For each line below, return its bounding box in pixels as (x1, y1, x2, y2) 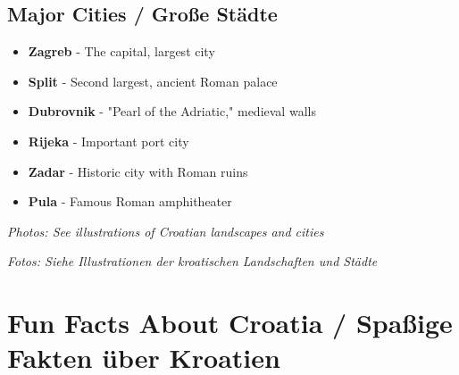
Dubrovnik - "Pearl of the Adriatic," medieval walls (28, 102, 316, 121)
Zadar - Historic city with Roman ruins (28, 162, 248, 180)
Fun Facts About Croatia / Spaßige (7, 304, 453, 341)
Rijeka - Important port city (28, 131, 189, 150)
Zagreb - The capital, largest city (28, 42, 215, 61)
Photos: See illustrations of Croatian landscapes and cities (7, 221, 324, 240)
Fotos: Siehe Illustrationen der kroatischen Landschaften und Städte (7, 252, 378, 271)
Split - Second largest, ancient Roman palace (28, 71, 278, 90)
